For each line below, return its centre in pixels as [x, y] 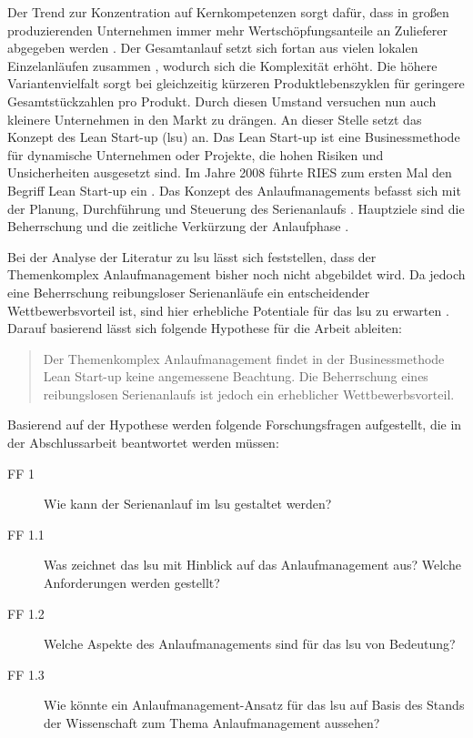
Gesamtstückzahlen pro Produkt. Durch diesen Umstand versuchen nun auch [222, 101]
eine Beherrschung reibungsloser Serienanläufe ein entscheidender [189, 292]
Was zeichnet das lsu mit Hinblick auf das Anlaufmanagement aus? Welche [252, 565]
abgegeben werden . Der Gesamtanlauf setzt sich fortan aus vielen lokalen [213, 48]
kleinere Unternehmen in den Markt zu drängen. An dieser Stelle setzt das [215, 119]
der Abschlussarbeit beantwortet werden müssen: [143, 443]
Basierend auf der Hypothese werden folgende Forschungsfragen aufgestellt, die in [235, 425]
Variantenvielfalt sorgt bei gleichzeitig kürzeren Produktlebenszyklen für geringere [236, 83]
